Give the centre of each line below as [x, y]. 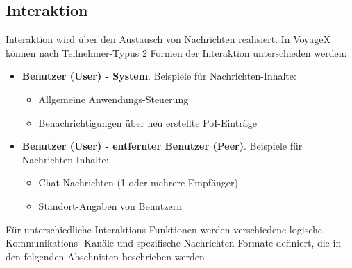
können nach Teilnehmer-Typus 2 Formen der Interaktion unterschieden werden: [176, 52]
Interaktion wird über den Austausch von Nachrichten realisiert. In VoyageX [168, 39]
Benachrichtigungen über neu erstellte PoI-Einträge [148, 122]
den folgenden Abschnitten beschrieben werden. [107, 256]
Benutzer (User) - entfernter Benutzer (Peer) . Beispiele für [162, 146]
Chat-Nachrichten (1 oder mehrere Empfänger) [138, 182]
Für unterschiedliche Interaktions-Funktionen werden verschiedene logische [164, 229]
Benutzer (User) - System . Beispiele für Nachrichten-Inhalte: [159, 76]
